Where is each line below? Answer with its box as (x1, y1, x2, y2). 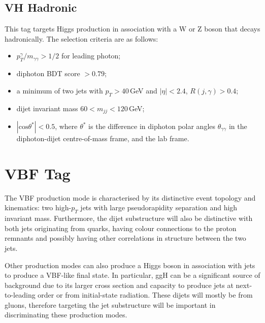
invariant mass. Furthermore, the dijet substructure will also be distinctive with (5, 213, 253, 223)
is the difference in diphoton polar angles (88, 121, 216, 132)
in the (228, 121, 247, 132)
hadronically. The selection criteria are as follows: (5, 33, 158, 44)
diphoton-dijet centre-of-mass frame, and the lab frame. (16, 133, 189, 144)
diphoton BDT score (16, 68, 80, 79)
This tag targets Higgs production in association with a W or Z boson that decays (5, 23, 260, 34)
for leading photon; (61, 50, 121, 61)
